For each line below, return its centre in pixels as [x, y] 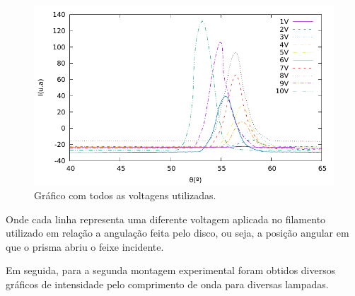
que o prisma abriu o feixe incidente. [85, 246]
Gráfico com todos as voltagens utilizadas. [125, 195]
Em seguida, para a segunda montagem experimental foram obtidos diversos [171, 270]
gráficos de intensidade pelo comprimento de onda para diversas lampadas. [167, 284]
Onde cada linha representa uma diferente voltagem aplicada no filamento [166, 219]
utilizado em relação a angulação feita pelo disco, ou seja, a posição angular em [177, 233]
